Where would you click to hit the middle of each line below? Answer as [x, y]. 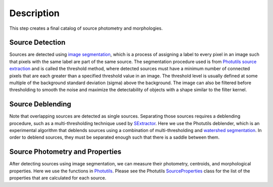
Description [35, 13]
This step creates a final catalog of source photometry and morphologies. [86, 28]
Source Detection [37, 43]
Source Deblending [40, 104]
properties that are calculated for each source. [58, 178]
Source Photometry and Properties [65, 152]
